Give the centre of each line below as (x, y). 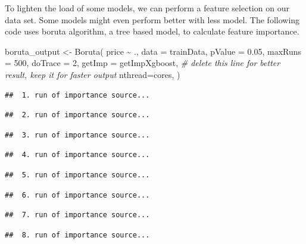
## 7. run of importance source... (77, 215)
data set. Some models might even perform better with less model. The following (152, 19)
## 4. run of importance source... (77, 155)
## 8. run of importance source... (77, 235)
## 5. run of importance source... (77, 175)
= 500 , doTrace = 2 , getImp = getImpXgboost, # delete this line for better (143, 63)
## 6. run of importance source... (77, 195)
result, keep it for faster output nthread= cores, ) (93, 74)
